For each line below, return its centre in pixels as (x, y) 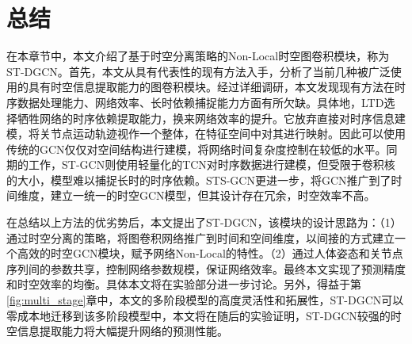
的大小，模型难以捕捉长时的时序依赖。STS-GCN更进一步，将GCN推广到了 (199, 180)
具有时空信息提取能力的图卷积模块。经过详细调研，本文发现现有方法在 (211, 87)
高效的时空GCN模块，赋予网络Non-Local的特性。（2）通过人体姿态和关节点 (210, 253)
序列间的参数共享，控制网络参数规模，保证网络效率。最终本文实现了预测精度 (206, 268)
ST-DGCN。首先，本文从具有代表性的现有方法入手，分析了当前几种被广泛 (198, 71)
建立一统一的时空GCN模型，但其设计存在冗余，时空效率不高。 (213, 195)
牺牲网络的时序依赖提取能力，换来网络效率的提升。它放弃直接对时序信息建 (211, 118)
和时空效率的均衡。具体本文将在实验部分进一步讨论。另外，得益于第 (184, 284)
